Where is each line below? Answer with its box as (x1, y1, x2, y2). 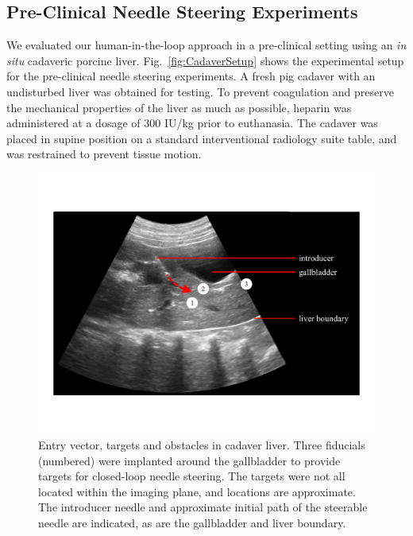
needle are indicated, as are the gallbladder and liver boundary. (38, 515, 346, 531)
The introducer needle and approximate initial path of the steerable (38, 499, 368, 515)
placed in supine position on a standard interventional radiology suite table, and (6, 130, 397, 146)
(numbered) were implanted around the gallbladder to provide (38, 452, 341, 468)
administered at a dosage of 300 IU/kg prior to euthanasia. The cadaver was (6, 115, 378, 131)
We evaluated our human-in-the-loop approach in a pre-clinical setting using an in (6, 37, 407, 53)
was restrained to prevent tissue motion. (6, 146, 202, 162)
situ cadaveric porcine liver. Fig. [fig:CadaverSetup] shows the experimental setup (6, 52, 404, 68)
